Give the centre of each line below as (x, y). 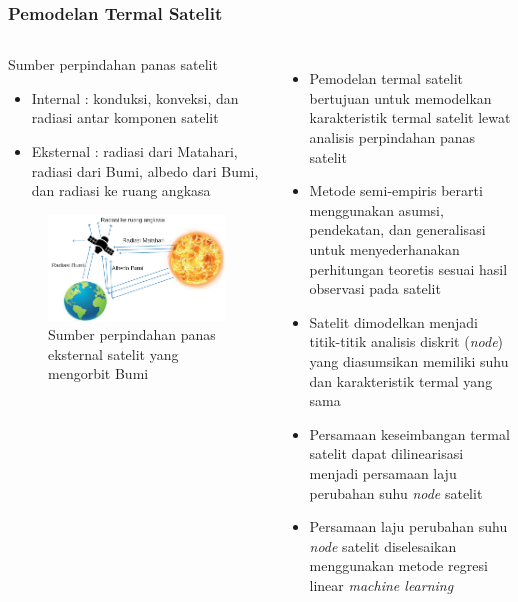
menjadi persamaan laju (383, 472)
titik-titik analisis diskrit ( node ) (406, 341)
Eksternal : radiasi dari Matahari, (134, 151)
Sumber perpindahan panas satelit (113, 64)
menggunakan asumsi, (376, 209)
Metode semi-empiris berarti (396, 190)
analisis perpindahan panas (392, 137)
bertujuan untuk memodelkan (400, 97)
